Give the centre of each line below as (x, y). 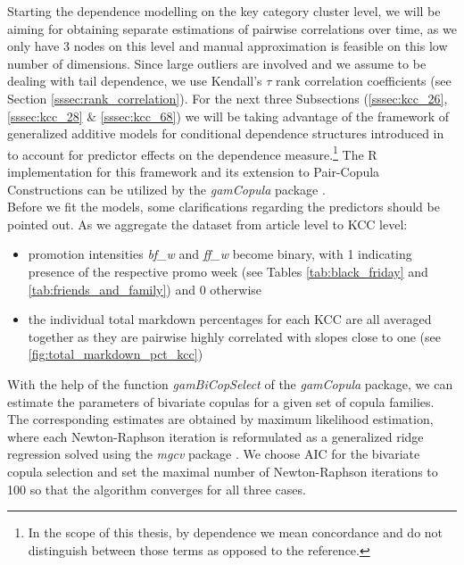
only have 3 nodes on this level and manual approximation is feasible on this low (228, 46)
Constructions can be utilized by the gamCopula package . (166, 189)
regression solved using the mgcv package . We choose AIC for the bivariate (214, 454)
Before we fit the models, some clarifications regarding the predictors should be (224, 207)
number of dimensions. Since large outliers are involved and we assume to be (217, 63)
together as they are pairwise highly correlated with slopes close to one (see (235, 336)
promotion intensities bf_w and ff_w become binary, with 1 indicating (220, 254)
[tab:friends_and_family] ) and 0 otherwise (145, 289)
